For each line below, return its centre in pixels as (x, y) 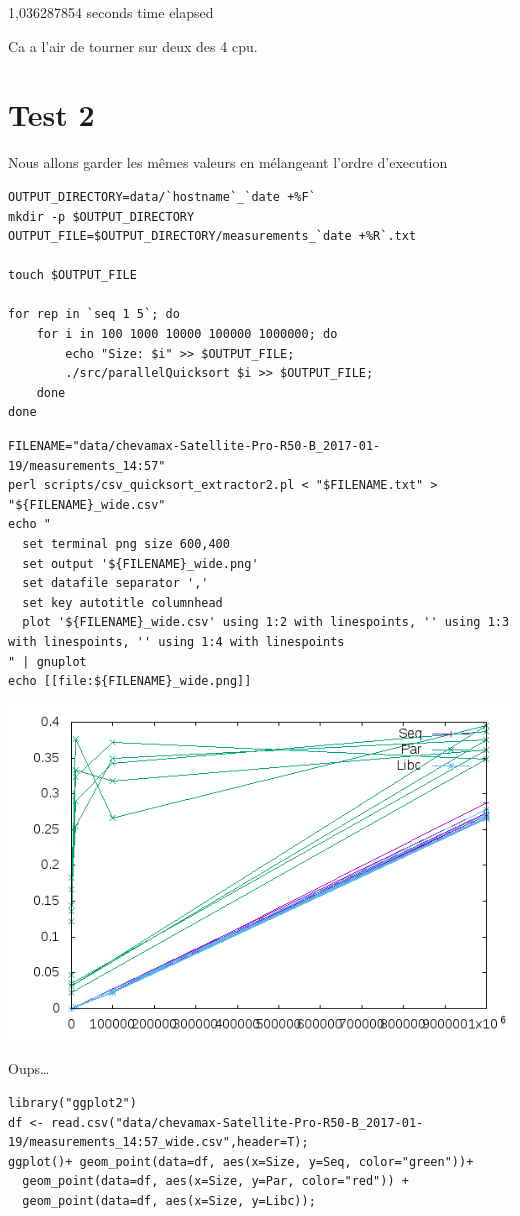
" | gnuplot (47, 661)
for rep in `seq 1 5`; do (94, 314)
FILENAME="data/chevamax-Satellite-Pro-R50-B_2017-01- (194, 446)
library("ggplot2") (72, 1102)
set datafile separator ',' (115, 583)
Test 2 (51, 114)
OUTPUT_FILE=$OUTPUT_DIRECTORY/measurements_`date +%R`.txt (212, 236)
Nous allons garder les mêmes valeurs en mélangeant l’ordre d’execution (228, 162)
